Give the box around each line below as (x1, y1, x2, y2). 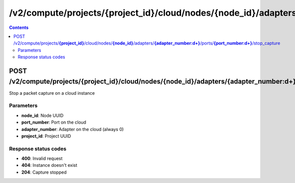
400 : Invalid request (21, 156, 63, 161)
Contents (9, 25, 29, 30)
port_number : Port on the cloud (21, 119, 87, 125)
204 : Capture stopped (21, 169, 67, 175)
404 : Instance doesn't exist (21, 162, 78, 168)
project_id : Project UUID (21, 133, 71, 139)
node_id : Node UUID (21, 112, 64, 118)
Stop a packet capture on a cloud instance (9, 90, 95, 96)
